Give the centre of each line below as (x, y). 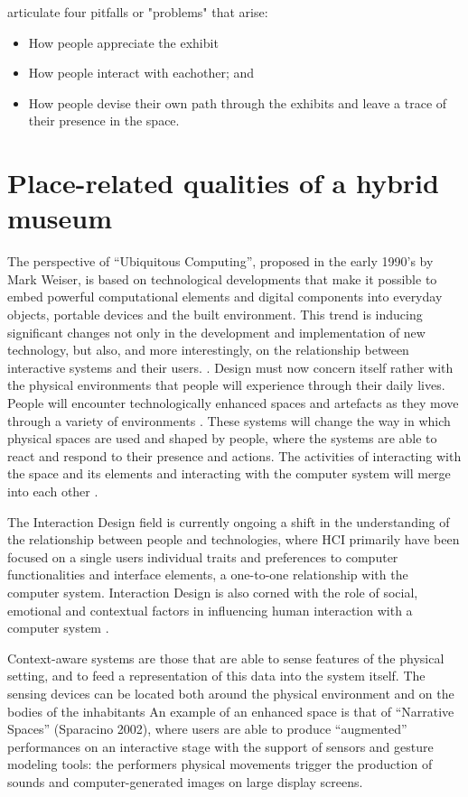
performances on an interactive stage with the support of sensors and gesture (220, 746)
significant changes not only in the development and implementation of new (216, 332)
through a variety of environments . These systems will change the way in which (229, 420)
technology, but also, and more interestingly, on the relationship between (208, 350)
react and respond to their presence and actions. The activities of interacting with (234, 455)
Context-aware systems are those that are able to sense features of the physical (226, 658)
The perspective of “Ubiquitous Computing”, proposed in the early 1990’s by (220, 261)
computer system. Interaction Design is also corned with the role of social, (213, 592)
